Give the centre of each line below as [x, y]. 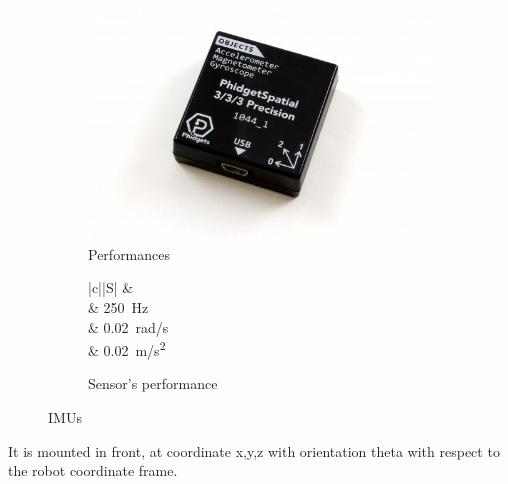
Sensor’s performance [153, 383]
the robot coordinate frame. [93, 470]
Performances [129, 253]
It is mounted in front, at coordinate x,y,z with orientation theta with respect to [254, 450]
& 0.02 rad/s [128, 326]
